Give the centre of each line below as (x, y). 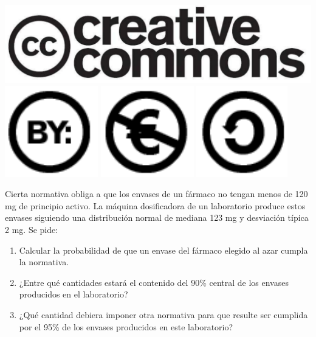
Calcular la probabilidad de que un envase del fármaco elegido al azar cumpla (163, 250)
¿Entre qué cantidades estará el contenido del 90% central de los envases (154, 282)
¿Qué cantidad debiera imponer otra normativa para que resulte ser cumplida (163, 314)
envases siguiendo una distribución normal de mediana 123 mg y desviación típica (157, 217)
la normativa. (44, 262)
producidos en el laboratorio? (74, 294)
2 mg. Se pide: (32, 229)
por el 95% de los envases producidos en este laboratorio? (126, 326)
